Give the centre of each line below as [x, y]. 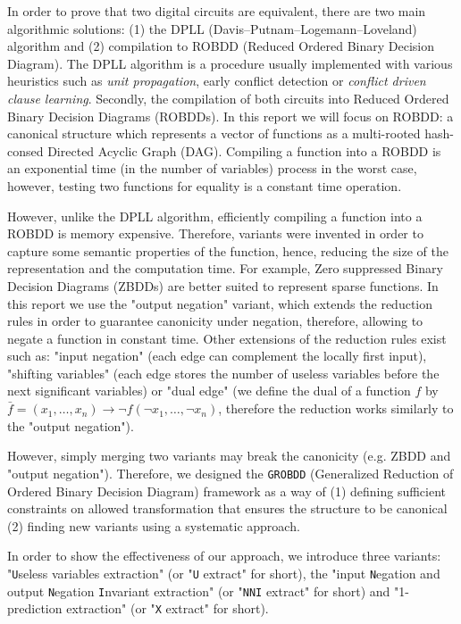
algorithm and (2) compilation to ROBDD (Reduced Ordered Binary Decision [221, 46]
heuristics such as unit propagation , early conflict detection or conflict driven [217, 81]
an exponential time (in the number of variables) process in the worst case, [212, 168]
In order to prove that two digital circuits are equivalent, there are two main [217, 11]
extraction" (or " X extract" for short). [168, 608]
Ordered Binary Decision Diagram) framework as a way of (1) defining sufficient [227, 491]
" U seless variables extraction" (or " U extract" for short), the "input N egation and [224, 573]
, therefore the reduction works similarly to [336, 408]
